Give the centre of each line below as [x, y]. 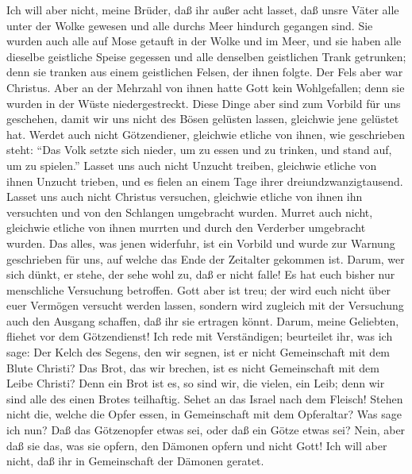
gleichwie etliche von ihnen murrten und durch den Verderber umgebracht [186, 227]
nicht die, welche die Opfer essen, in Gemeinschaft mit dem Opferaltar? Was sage [204, 414]
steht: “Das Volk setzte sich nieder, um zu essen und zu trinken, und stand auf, [199, 150]
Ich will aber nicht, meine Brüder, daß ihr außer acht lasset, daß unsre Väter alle [203, 10]
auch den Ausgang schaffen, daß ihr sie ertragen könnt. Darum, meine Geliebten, [203, 320]
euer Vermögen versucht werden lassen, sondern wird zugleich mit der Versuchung [205, 305]
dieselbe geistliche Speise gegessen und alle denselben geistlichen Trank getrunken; [206, 56]
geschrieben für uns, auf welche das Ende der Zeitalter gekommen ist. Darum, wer [206, 258]
